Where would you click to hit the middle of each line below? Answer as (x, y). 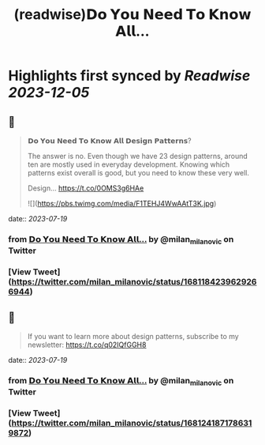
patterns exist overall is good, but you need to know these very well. (138, 173)
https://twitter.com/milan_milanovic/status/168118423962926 (134, 282)
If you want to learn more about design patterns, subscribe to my (133, 336)
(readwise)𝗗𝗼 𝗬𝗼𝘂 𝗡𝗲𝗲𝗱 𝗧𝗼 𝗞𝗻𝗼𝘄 (132, 15)
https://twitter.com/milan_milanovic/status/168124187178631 (132, 423)
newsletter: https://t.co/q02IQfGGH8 (87, 345)
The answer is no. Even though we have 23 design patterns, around (138, 156)
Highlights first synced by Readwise (129, 76)
